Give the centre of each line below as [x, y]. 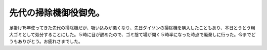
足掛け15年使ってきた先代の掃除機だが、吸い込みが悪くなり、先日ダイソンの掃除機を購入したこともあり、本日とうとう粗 [132, 28]
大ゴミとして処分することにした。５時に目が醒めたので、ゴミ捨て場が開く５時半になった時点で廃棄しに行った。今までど [133, 34]
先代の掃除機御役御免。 [57, 13]
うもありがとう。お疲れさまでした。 [46, 42]
